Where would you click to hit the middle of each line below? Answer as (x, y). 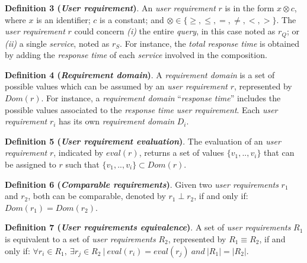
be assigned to (31, 164)
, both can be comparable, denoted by (97, 196)
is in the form (250, 8)
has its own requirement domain (117, 121)
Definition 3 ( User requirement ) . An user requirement (110, 8)
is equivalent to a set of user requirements (80, 238)
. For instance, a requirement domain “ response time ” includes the (161, 98)
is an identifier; (63, 19)
